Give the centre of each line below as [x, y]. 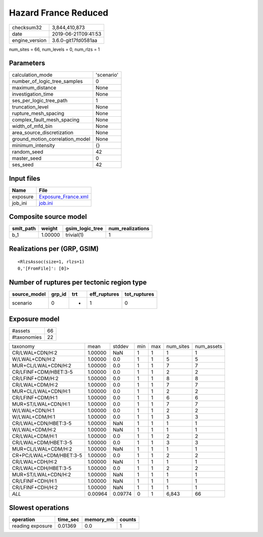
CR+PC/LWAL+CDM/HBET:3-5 [47, 455]
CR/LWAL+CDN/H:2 [35, 353]
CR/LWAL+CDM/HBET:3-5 [42, 443]
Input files [25, 178]
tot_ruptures [139, 294]
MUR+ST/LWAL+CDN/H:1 [41, 404]
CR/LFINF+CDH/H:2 [35, 488]
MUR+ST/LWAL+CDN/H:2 [41, 475]
